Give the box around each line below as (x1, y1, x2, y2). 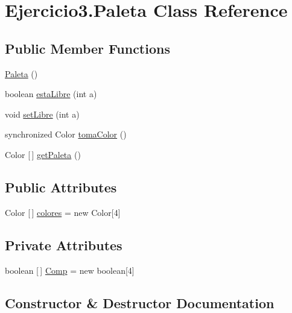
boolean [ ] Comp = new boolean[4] (5, 264, 135, 276)
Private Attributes (5, 235, 122, 254)
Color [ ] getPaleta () (5, 148, 81, 160)
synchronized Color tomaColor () (5, 128, 127, 141)
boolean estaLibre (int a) (5, 87, 97, 100)
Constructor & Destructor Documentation (5, 293, 275, 312)
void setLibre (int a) (5, 107, 80, 120)
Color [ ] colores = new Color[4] (5, 206, 121, 218)
